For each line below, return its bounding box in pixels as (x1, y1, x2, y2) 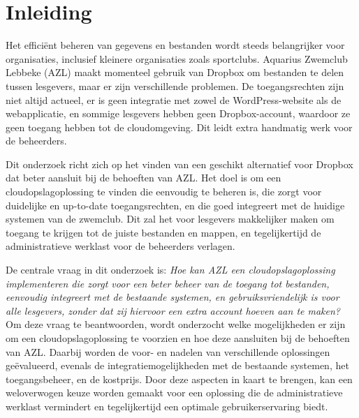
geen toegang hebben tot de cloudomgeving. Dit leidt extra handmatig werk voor (6, 119, 353, 134)
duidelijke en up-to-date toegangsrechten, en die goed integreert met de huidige (6, 197, 345, 212)
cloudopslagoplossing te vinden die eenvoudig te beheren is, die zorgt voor (6, 184, 322, 199)
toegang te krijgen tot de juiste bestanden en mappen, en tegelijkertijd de (6, 225, 321, 239)
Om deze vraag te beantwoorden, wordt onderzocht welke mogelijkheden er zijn (6, 317, 346, 331)
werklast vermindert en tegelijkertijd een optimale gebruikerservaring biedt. (6, 398, 328, 413)
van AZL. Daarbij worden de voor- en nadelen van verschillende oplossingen (6, 344, 330, 359)
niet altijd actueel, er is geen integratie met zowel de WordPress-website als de (6, 92, 342, 107)
